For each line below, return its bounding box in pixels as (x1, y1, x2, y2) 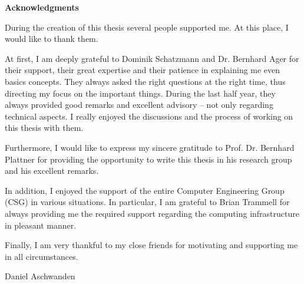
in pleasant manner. (5, 219, 77, 231)
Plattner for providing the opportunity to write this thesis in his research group (5, 153, 292, 165)
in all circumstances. (5, 250, 78, 262)
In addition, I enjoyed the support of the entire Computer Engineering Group (5, 184, 285, 196)
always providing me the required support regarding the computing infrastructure (5, 207, 299, 219)
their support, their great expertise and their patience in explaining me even (5, 64, 280, 76)
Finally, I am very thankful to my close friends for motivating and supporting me (5, 239, 298, 251)
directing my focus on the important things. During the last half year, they (5, 87, 276, 99)
